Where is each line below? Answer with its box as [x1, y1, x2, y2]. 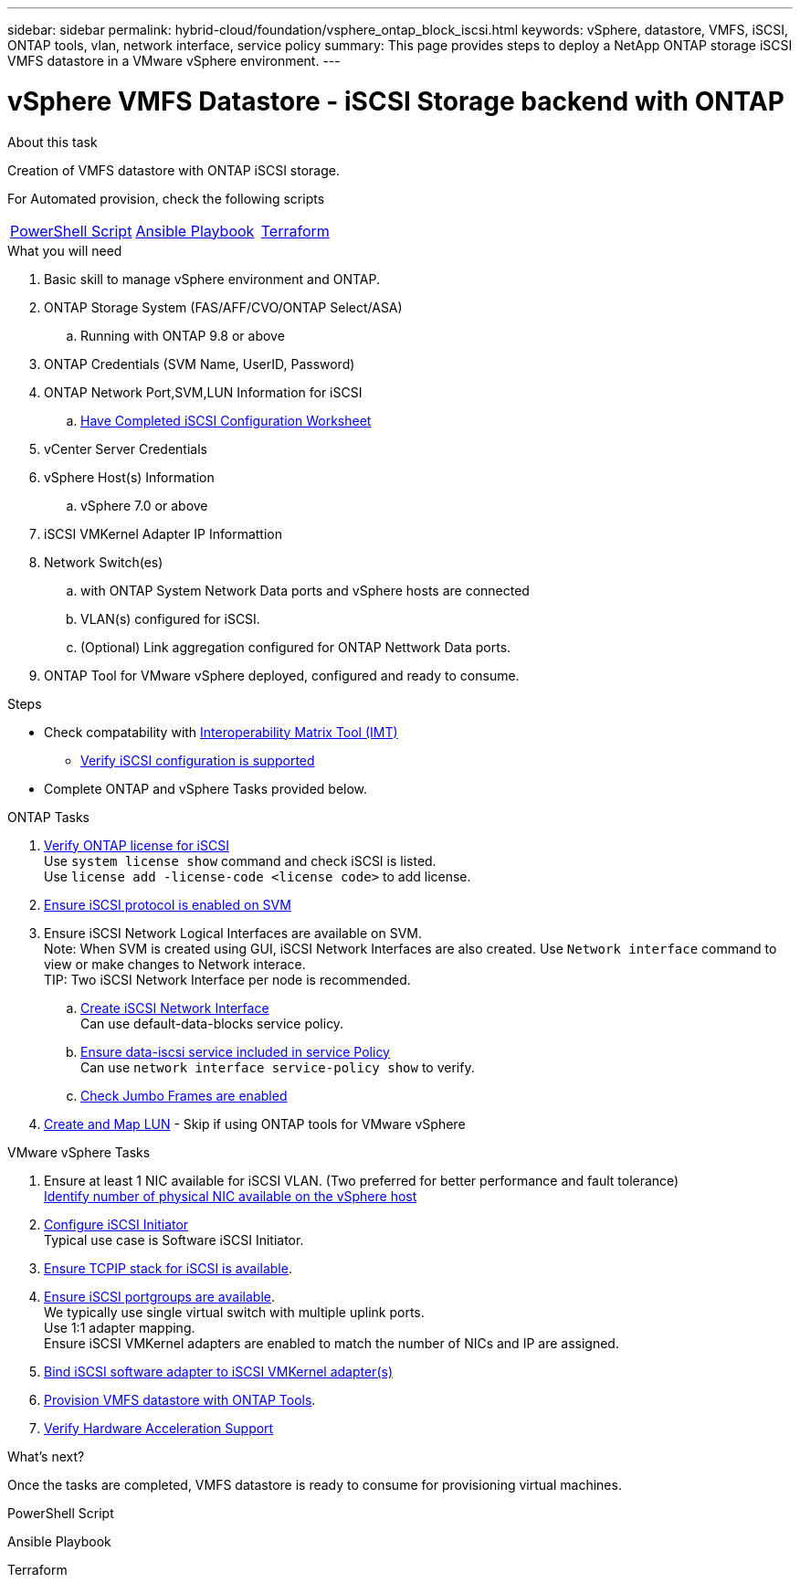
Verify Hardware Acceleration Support [44, 1419, 274, 1436]
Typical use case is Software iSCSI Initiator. [44, 1231, 304, 1248]
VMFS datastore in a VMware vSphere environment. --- [7, 53, 341, 69]
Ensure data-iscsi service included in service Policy [80, 1043, 390, 1060]
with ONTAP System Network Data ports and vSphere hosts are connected [80, 582, 530, 598]
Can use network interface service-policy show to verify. [80, 1059, 475, 1075]
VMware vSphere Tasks [7, 1144, 151, 1160]
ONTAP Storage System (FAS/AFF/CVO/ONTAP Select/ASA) [44, 299, 403, 315]
